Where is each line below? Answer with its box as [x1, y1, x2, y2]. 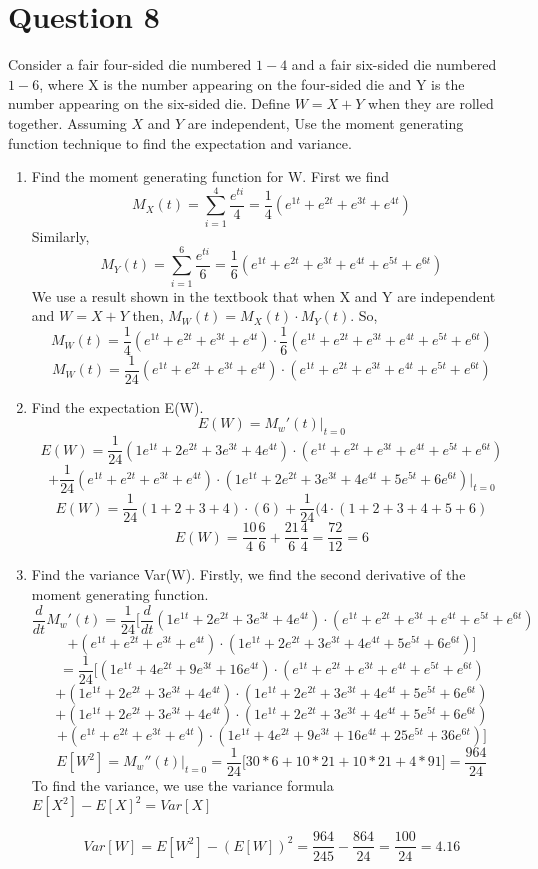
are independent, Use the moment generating [187, 112, 464, 133]
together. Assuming [8, 112, 127, 133]
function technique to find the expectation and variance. [8, 132, 352, 153]
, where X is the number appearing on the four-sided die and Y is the [39, 73, 465, 94]
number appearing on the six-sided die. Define [8, 93, 291, 114]
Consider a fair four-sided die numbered [8, 54, 252, 75]
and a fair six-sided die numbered [291, 54, 497, 75]
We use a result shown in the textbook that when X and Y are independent [31, 285, 496, 306]
